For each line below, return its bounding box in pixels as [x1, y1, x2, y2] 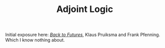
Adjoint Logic [56, 3, 114, 15]
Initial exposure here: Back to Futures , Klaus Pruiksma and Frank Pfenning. [5, 31, 160, 38]
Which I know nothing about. [5, 37, 65, 43]
